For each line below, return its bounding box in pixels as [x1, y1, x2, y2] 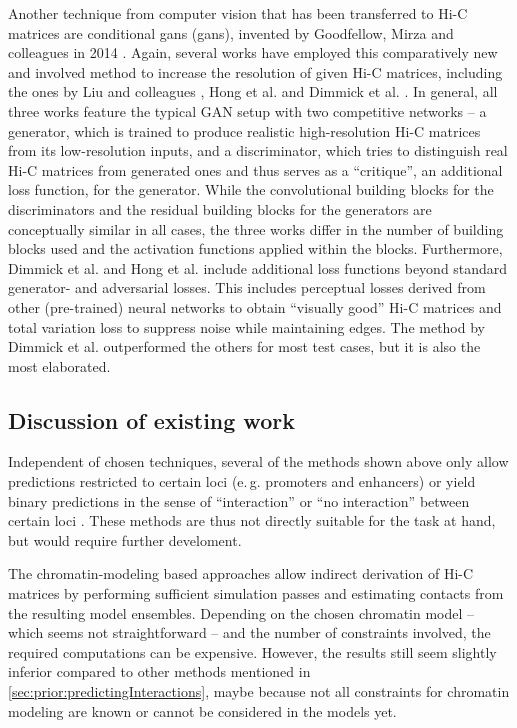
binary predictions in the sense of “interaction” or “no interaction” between [8, 490, 470, 511]
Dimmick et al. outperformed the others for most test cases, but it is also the [8, 336, 481, 357]
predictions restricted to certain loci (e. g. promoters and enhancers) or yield [8, 471, 476, 492]
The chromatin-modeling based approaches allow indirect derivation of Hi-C [8, 563, 474, 584]
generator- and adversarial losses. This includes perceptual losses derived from [8, 277, 486, 298]
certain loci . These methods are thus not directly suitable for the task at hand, [8, 510, 496, 531]
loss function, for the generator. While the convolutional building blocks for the [8, 179, 494, 200]
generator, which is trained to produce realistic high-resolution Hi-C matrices [8, 120, 481, 141]
